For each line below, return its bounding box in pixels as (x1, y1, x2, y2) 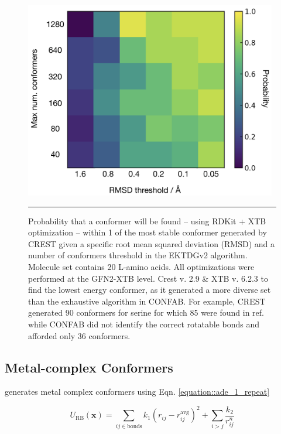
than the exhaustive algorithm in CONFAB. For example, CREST (28, 295, 266, 307)
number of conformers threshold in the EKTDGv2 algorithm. (28, 249, 248, 261)
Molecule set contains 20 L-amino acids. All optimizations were (28, 260, 255, 272)
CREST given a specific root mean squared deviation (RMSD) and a (28, 237, 275, 250)
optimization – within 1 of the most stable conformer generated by (28, 226, 267, 238)
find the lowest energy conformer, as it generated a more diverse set (28, 283, 271, 296)
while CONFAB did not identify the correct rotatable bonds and (28, 317, 259, 330)
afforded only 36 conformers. (28, 329, 131, 341)
